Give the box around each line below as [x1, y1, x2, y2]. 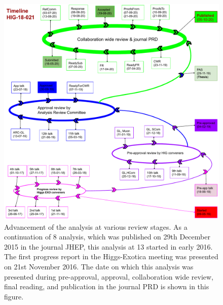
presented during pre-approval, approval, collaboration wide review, [4, 271, 214, 282]
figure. [4, 291, 24, 301]
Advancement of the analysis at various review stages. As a [4, 221, 188, 232]
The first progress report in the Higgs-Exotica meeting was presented [4, 251, 218, 262]
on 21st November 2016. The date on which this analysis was [4, 261, 194, 271]
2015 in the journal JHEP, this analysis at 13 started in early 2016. [4, 241, 213, 252]
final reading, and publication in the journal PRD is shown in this [4, 281, 209, 292]
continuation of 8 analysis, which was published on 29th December [4, 231, 210, 242]
